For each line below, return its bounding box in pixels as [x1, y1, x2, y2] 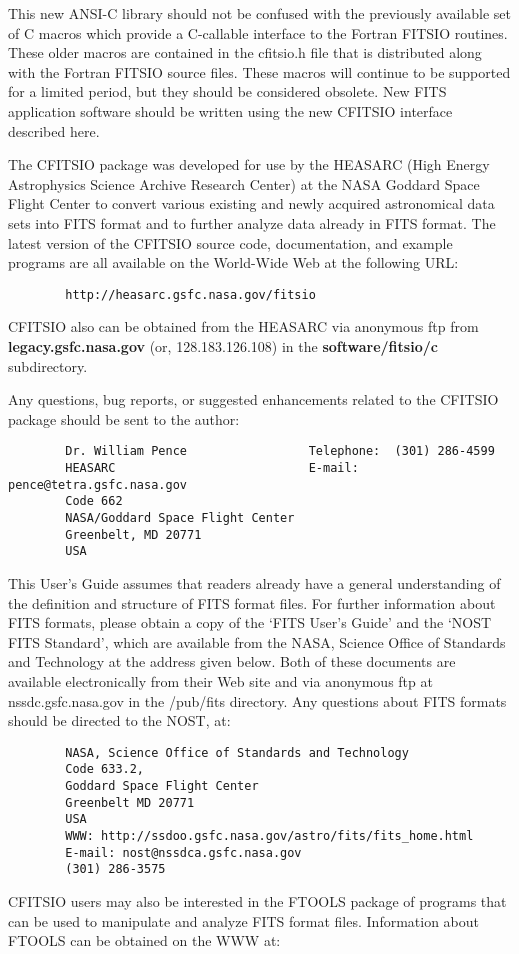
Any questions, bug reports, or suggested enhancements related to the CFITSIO [8, 389, 499, 410]
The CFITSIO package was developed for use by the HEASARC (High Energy [8, 154, 490, 175]
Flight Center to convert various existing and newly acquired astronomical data [8, 193, 495, 214]
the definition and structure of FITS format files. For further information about [8, 592, 496, 613]
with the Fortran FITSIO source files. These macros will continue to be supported [8, 61, 511, 82]
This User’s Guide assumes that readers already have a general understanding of [8, 572, 501, 593]
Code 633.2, [65, 762, 145, 777]
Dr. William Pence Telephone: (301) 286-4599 [65, 444, 495, 459]
